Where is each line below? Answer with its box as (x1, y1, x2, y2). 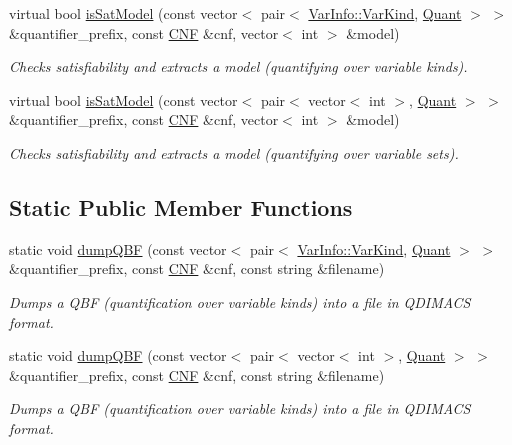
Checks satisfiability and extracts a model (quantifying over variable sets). (9, 142, 459, 163)
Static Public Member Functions (9, 191, 353, 222)
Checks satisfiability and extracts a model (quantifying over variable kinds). (9, 56, 468, 77)
